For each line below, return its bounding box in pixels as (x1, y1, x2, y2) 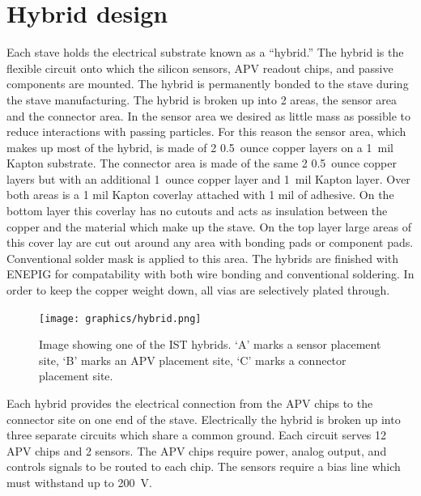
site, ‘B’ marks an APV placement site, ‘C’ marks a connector (39, 351, 347, 368)
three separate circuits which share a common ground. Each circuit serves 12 (6, 426, 387, 443)
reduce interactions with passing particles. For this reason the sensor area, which (6, 123, 406, 140)
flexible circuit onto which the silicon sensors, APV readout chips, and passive (6, 59, 393, 76)
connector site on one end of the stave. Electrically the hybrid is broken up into (6, 410, 401, 427)
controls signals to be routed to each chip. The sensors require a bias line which (6, 458, 401, 475)
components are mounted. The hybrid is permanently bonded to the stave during (6, 75, 409, 92)
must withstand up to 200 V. (6, 474, 152, 491)
